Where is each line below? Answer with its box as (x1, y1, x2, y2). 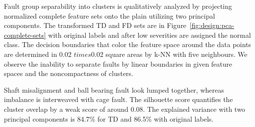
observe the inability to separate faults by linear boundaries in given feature (4, 58, 232, 69)
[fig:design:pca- (189, 20, 234, 30)
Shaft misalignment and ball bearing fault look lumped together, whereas (4, 84, 224, 95)
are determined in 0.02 (4, 49, 72, 59)
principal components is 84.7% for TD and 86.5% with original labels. (4, 113, 214, 124)
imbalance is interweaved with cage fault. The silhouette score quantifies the (4, 94, 233, 104)
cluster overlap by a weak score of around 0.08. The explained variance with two (4, 103, 245, 114)
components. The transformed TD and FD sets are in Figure (4, 20, 186, 30)
